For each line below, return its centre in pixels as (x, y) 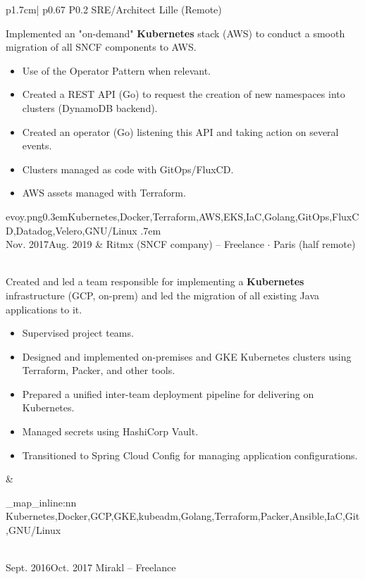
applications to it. (44, 309)
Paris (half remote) (315, 244)
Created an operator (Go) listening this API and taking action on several (180, 131)
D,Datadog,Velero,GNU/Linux (72, 230)
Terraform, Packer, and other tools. (99, 370)
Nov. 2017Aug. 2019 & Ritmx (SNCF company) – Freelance (135, 244)
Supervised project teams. (78, 333)
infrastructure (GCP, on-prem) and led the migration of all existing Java (162, 295)
